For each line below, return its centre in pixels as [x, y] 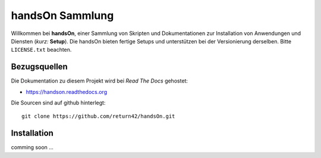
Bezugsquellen [39, 67]
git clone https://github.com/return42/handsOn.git [98, 116]
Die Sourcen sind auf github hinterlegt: [58, 103]
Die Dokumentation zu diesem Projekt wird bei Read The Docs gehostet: [100, 81]
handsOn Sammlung [62, 15]
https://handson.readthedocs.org [66, 91]
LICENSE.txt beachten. [41, 50]
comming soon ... [32, 147]
